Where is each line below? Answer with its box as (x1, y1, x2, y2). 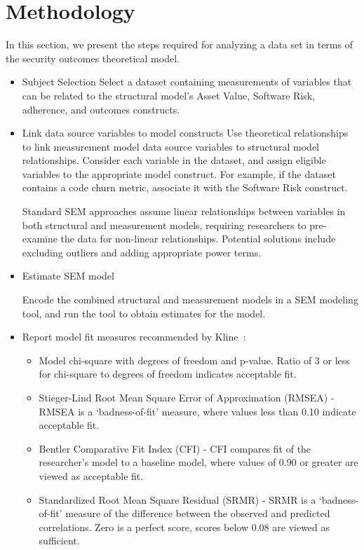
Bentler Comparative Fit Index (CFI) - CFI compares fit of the (39, 441, 311, 455)
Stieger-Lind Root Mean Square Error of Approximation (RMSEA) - (39, 390, 335, 404)
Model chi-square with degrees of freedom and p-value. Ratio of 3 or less (39, 352, 350, 367)
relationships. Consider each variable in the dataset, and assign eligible (22, 153, 326, 167)
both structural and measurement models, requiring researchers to (22, 217, 306, 232)
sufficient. (39, 533, 80, 548)
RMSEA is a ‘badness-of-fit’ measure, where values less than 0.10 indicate (39, 404, 356, 418)
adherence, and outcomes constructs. (22, 102, 180, 116)
